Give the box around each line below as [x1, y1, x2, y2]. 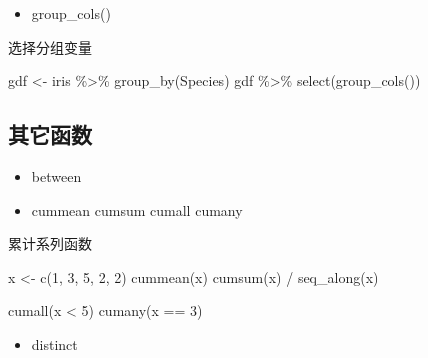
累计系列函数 [8, 233, 92, 254]
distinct [31, 333, 78, 354]
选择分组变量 [8, 36, 92, 57]
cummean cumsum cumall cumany [31, 199, 243, 220]
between [31, 165, 82, 186]
